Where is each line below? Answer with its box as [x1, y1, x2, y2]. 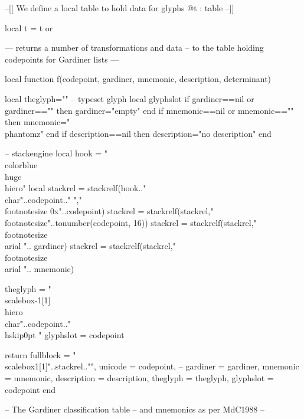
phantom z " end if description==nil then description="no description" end [5, 127, 272, 139]
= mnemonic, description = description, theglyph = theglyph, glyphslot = [5, 372, 274, 384]
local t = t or [5, 21, 53, 34]
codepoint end [5, 383, 55, 395]
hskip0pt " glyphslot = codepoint [5, 329, 125, 341]
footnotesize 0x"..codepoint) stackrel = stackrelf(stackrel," [5, 205, 214, 217]
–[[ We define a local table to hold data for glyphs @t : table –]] [5, 2, 234, 14]
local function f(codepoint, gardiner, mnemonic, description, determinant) [5, 73, 272, 85]
